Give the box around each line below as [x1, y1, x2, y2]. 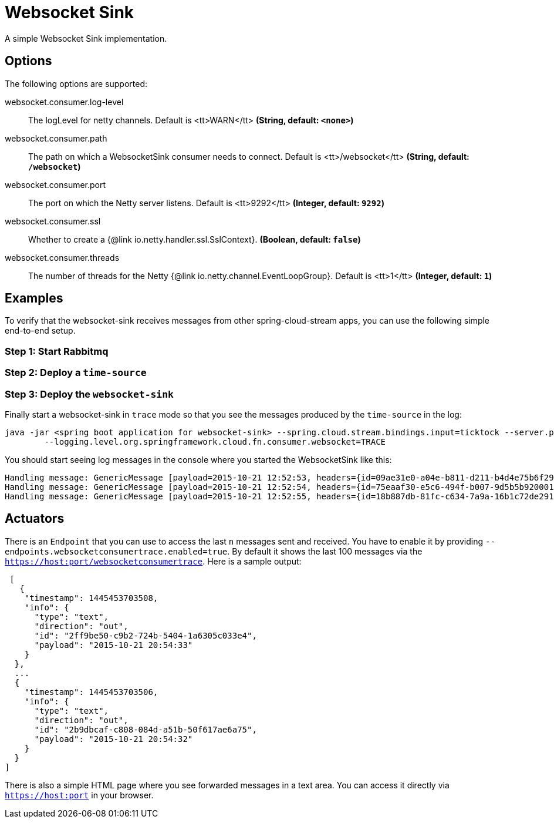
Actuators [5, 511, 65, 526]
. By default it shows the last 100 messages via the [227, 546, 423, 556]
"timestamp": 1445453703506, [24, 687, 158, 697]
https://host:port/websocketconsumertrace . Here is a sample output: [5, 556, 302, 566]
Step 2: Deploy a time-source [5, 367, 147, 379]
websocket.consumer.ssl [5, 216, 101, 226]
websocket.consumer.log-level [5, 96, 124, 107]
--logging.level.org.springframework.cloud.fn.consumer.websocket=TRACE [44, 436, 386, 446]
